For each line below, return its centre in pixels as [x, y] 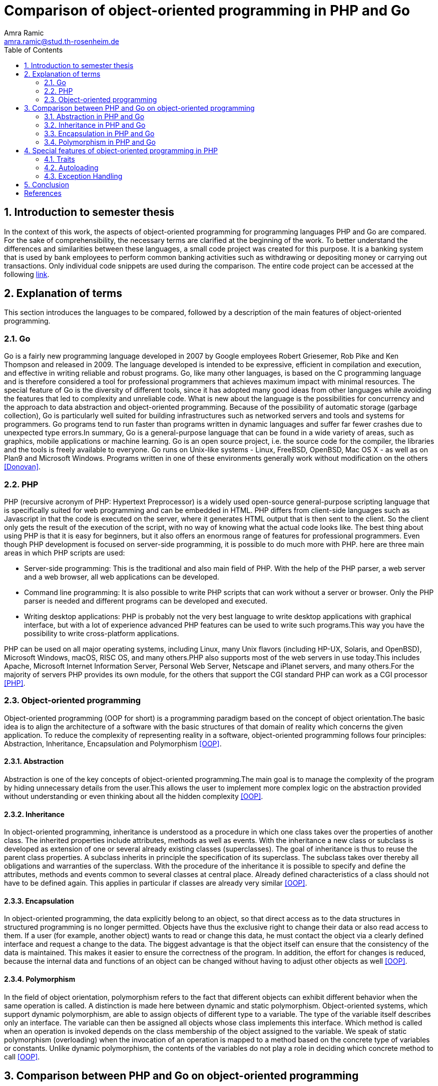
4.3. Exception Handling [83, 176]
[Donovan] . [23, 467]
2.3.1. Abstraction [34, 761]
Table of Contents [34, 50]
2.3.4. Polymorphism [40, 979]
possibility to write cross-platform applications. [102, 633]
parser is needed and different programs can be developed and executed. [146, 601]
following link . [27, 274]
